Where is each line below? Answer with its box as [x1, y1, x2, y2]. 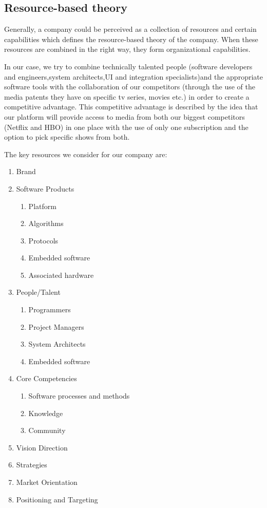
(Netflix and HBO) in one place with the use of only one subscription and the [4, 121, 249, 132]
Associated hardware [28, 269, 94, 280]
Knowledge [28, 407, 63, 418]
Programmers [28, 304, 71, 315]
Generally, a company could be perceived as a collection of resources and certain [4, 24, 257, 34]
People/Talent [16, 287, 61, 297]
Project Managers [28, 321, 84, 332]
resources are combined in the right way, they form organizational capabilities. [4, 44, 251, 54]
